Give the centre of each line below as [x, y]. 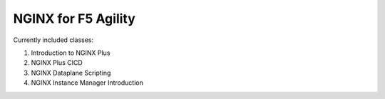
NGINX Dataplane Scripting [71, 73]
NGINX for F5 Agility [74, 19]
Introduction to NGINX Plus [71, 53]
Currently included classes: [53, 40]
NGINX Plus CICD [57, 63]
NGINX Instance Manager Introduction [87, 83]
